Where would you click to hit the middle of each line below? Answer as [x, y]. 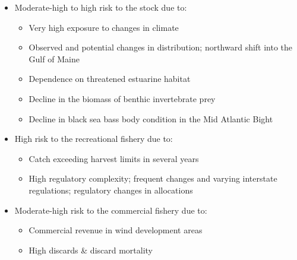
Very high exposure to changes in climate [104, 27]
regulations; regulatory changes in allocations [111, 190]
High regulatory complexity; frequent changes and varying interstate [153, 178]
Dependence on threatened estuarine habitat [110, 79]
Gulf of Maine [54, 58]
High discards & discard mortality [91, 250]
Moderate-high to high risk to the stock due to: [101, 7]
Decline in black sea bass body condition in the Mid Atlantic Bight [151, 118]
